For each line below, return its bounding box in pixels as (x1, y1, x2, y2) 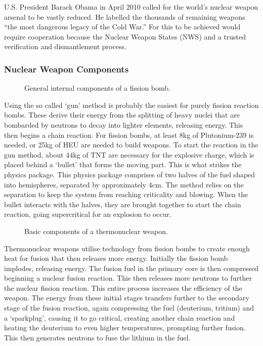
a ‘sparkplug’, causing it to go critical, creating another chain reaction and (4, 312, 235, 323)
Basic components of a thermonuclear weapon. (24, 225, 168, 236)
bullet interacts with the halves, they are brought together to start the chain (4, 199, 241, 209)
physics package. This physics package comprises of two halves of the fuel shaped (4, 169, 255, 179)
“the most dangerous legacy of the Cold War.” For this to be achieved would (4, 21, 241, 32)
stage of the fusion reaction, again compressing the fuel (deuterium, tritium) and (4, 302, 254, 313)
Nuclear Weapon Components (4, 62, 129, 75)
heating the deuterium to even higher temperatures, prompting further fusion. (4, 322, 246, 333)
